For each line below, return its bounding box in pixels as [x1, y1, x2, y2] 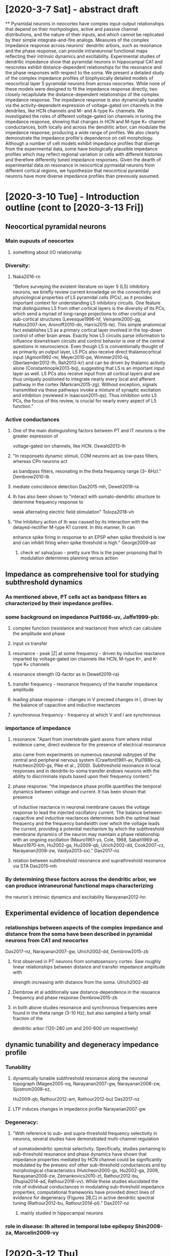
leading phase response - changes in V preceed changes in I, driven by [12, 697, 163, 703]
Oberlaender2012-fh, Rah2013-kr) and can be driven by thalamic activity [12, 360, 166, 366]
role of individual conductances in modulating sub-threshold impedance [12, 1184, 165, 1190]
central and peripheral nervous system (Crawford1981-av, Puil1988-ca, [12, 757, 162, 763]
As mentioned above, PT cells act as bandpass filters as [5, 593, 147, 600]
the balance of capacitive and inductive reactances [12, 702, 121, 708]
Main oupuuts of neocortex [5, 237, 74, 244]
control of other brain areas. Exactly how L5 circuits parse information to [12, 332, 165, 339]
